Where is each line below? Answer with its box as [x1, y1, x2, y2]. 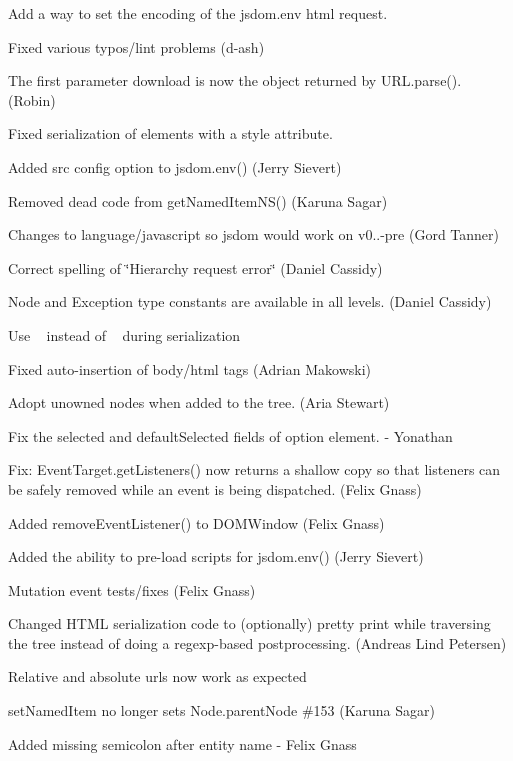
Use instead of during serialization [8, 324, 241, 345]
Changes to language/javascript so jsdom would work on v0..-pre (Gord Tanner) [8, 224, 500, 245]
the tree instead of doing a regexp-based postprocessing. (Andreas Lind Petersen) [8, 632, 507, 653]
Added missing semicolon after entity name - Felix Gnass [8, 733, 357, 754]
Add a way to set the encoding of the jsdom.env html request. [8, 3, 388, 23]
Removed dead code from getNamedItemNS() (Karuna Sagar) [8, 190, 388, 211]
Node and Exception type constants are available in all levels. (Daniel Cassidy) [8, 291, 492, 312]
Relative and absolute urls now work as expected [8, 666, 307, 687]
